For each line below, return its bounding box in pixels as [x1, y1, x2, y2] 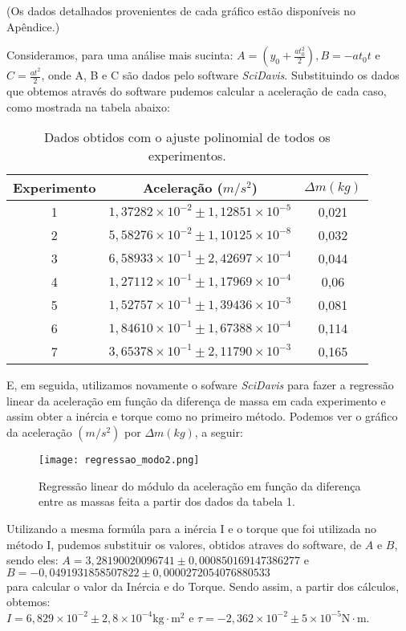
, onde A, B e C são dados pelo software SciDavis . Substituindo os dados [41, 67, 400, 83]
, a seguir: [194, 424, 243, 441]
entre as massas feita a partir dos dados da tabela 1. [39, 493, 295, 510]
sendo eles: [6, 552, 59, 568]
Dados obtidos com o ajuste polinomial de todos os [44, 128, 331, 147]
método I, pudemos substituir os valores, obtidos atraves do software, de [6, 535, 362, 552]
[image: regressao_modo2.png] [39, 454, 200, 466]
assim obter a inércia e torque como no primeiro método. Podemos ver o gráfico [6, 408, 398, 425]
